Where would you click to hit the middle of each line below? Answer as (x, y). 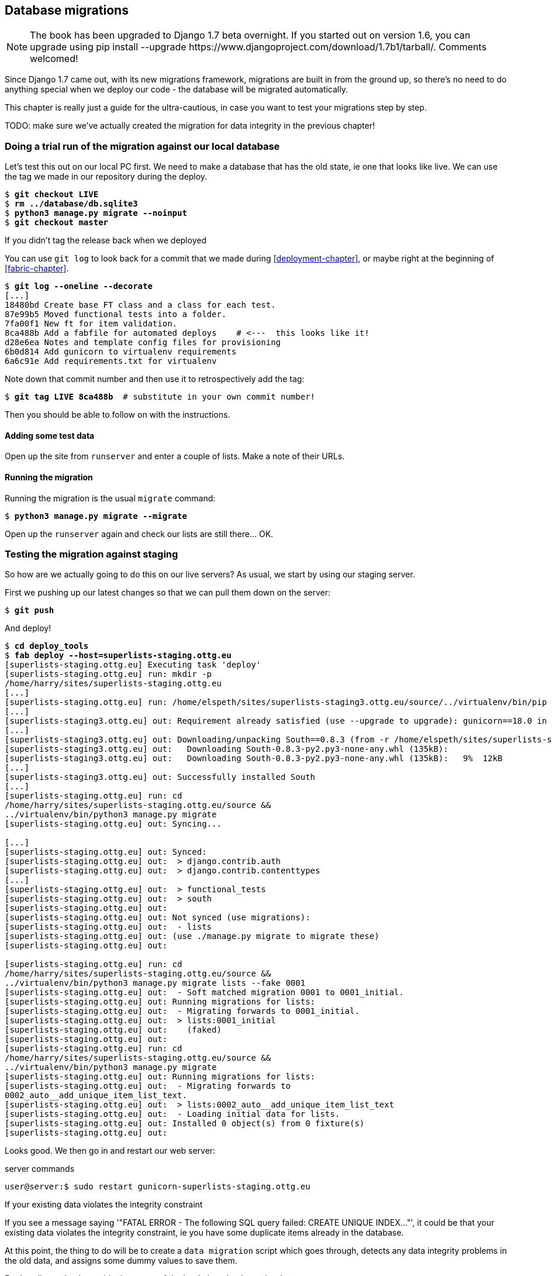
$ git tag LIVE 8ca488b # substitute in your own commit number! (160, 397)
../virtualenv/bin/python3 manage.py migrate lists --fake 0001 (155, 983)
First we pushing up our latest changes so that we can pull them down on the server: (168, 593)
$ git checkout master (57, 223)
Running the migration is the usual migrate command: (110, 498)
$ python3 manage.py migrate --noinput (96, 213)
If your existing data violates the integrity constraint (104, 1205)
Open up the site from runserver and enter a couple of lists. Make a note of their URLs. (175, 456)
